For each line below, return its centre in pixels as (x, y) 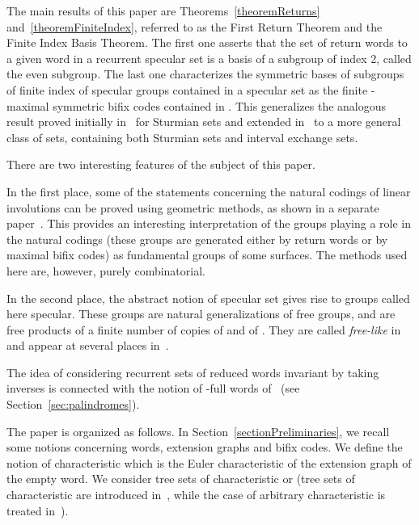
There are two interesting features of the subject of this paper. (161, 164)
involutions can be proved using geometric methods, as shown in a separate (193, 207)
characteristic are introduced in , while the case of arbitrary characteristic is (196, 495)
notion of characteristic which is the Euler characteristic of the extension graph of (209, 462)
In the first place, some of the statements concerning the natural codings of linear (209, 191)
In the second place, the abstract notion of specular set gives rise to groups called (208, 298)
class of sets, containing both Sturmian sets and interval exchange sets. (182, 137)
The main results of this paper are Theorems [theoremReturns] (163, 10)
